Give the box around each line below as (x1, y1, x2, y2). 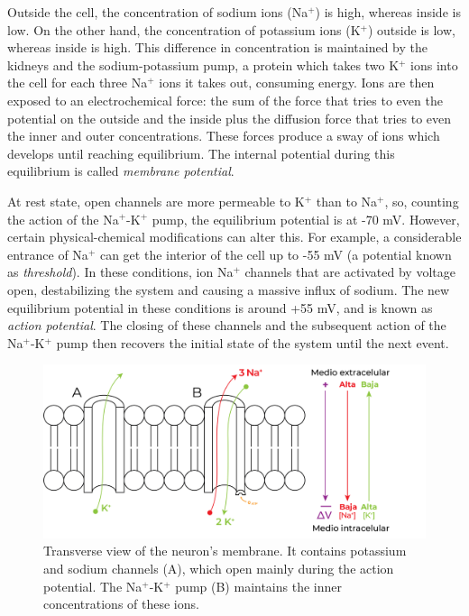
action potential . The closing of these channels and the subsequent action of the (7, 316, 446, 335)
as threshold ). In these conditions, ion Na (7, 262, 234, 281)
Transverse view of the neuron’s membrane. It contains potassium (43, 541, 407, 560)
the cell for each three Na (7, 73, 148, 92)
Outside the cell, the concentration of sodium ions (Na (7, 3, 308, 21)
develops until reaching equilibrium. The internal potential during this (7, 143, 395, 162)
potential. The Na (43, 576, 143, 595)
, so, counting (384, 191, 459, 210)
